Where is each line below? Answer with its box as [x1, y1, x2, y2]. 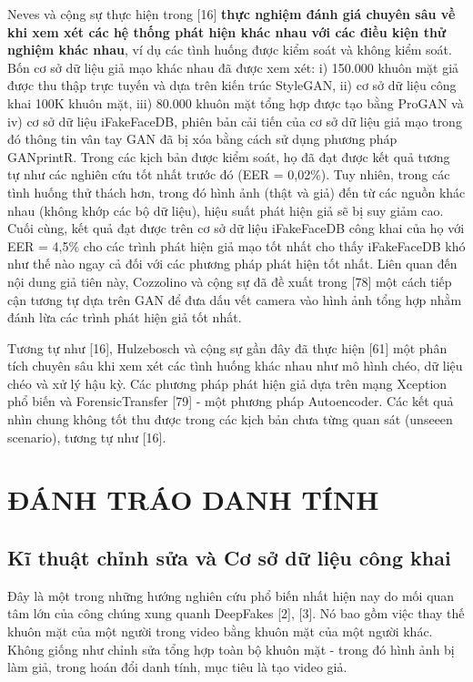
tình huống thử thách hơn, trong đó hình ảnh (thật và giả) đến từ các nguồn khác [7, 182, 466, 201]
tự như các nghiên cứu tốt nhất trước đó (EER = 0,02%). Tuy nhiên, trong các [7, 165, 450, 184]
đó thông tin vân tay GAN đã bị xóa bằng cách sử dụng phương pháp [7, 129, 398, 148]
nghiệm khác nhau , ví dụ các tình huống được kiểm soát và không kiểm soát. [7, 40, 452, 59]
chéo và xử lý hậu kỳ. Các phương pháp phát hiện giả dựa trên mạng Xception [7, 373, 448, 392]
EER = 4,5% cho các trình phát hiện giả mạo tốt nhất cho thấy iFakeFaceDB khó [7, 236, 466, 255]
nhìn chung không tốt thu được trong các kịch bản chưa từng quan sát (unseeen [7, 410, 453, 429]
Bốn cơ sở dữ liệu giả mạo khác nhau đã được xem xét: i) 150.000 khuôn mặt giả [7, 57, 459, 76]
